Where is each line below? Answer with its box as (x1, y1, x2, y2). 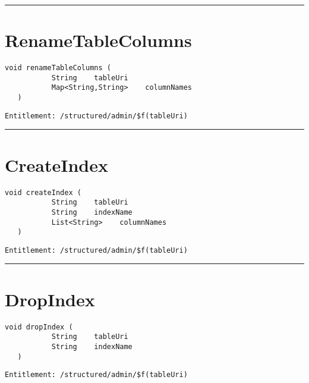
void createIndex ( (5, 188, 81, 197)
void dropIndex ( (5, 322, 73, 331)
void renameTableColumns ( (5, 64, 111, 73)
